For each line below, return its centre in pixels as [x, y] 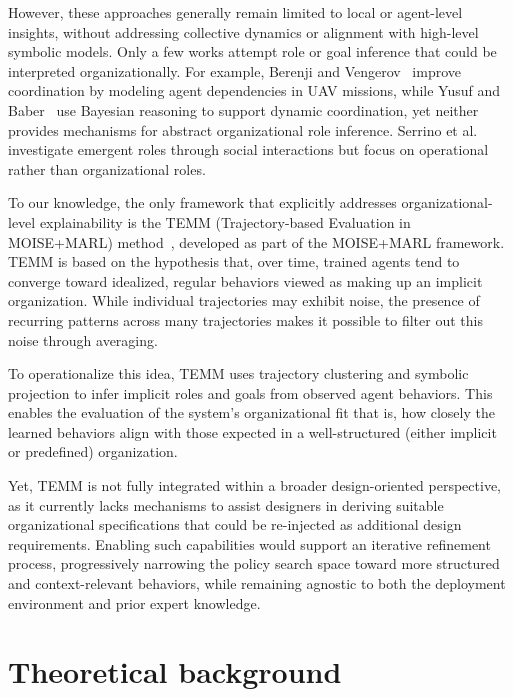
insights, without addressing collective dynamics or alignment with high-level [243, 31]
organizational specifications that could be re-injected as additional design [235, 524]
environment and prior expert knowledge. [134, 602]
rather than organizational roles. [107, 168]
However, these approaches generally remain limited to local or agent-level [235, 12]
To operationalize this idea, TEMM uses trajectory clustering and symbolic [238, 373]
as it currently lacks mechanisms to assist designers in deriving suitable [226, 504]
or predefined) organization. [93, 451]
